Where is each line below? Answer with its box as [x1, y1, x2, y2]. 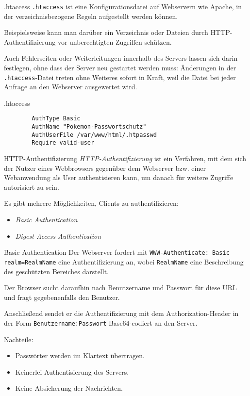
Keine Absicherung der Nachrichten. [15, 383, 123, 393]
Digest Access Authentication [15, 231, 101, 241]
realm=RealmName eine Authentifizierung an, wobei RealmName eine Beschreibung [4, 256, 244, 266]
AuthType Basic [32, 115, 81, 122]
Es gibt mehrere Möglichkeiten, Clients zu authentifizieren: [4, 198, 179, 208]
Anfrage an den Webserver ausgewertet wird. [4, 82, 137, 92]
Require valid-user [32, 139, 95, 147]
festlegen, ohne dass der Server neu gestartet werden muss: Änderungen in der [4, 63, 236, 73]
